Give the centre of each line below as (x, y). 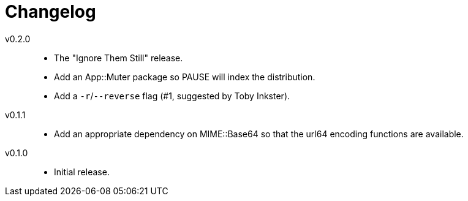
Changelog (51, 12)
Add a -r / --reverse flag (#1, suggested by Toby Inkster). (172, 96)
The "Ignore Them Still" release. (119, 58)
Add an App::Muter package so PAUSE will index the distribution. (185, 77)
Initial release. (82, 172)
